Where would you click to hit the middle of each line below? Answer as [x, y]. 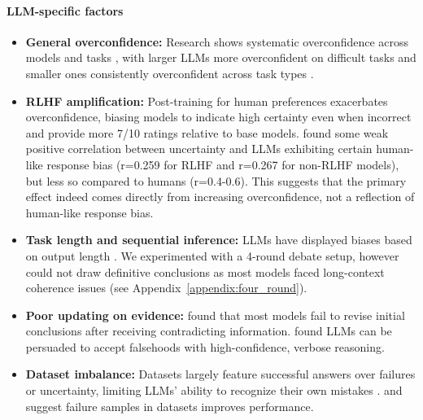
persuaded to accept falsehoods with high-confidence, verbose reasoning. [205, 346]
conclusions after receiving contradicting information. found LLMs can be [209, 331]
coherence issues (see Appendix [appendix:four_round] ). [166, 288]
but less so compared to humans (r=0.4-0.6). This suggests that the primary [216, 180]
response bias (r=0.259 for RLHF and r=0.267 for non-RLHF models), [223, 164]
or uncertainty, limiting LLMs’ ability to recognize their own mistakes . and [214, 390]
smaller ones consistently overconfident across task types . [170, 73]
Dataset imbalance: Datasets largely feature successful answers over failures [220, 374]
